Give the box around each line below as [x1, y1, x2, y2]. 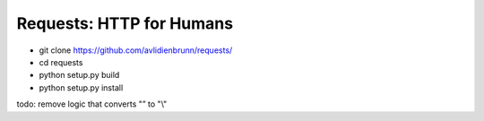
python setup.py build [39, 70, 120, 81]
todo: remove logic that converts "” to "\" [16, 99, 168, 109]
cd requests [39, 56, 83, 67]
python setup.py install [39, 82, 124, 93]
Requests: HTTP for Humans [16, 13, 233, 33]
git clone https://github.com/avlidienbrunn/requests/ [39, 45, 233, 56]
